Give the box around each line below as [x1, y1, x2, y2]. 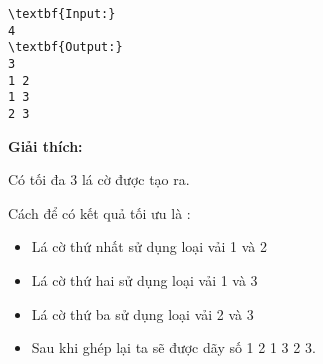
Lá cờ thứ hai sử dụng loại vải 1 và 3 [31, 269, 258, 290]
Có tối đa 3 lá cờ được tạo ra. [8, 169, 190, 190]
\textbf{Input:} [8, 7, 116, 21]
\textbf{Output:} [8, 40, 123, 55]
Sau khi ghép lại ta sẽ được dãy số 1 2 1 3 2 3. [31, 337, 316, 358]
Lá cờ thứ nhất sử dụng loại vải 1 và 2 [31, 236, 267, 257]
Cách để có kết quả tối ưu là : [8, 202, 191, 223]
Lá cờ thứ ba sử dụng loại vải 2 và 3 [31, 303, 254, 324]
